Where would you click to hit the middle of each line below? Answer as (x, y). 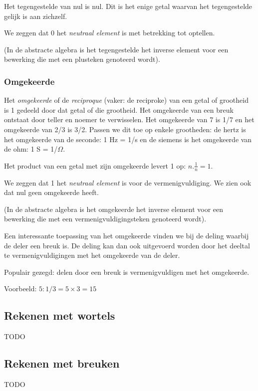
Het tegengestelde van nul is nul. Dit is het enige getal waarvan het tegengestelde (128, 6)
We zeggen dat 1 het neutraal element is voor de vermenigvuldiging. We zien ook (128, 182)
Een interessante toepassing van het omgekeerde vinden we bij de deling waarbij (127, 235)
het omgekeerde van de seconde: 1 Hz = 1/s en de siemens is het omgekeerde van (128, 139)
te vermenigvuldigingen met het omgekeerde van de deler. (92, 255)
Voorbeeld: (20, 289)
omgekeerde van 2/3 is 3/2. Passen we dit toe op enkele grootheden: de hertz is (125, 129)
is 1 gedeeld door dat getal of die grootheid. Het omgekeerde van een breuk (119, 109)
